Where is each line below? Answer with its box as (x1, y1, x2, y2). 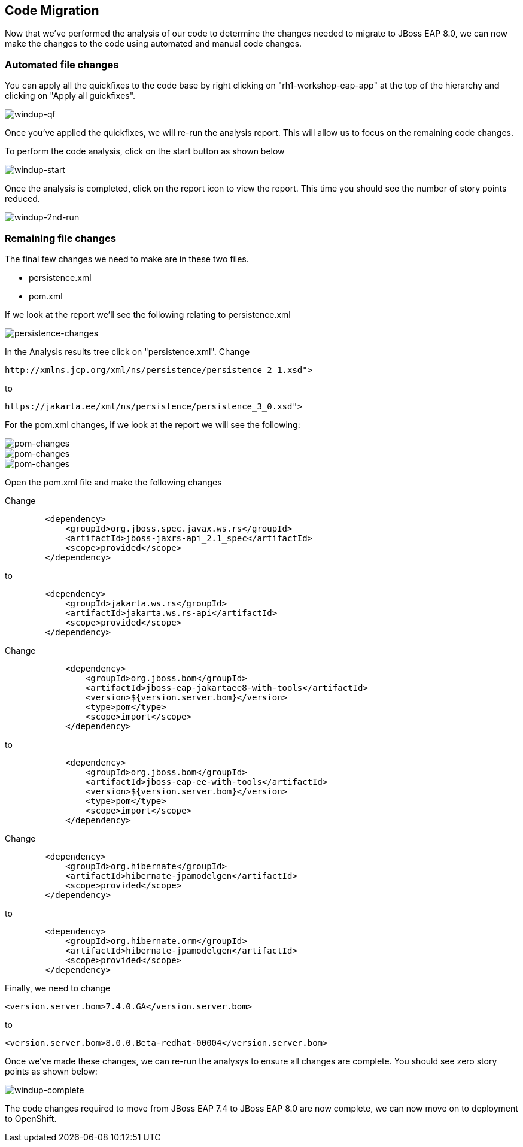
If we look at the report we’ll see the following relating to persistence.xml (5, 309, 291, 320)
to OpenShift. (5, 1113, 57, 1124)
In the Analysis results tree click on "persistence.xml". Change (5, 346, 250, 357)
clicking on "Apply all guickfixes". (5, 90, 136, 101)
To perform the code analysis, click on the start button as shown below (5, 146, 285, 157)
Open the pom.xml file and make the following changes (5, 477, 222, 487)
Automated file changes (5, 58, 119, 71)
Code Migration (5, 3, 99, 18)
